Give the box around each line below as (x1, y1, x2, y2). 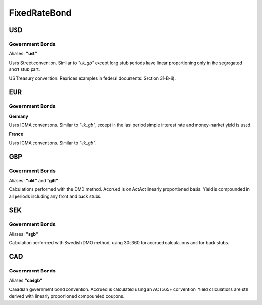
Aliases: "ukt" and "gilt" (9, 177, 59, 183)
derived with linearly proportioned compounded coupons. (9, 293, 125, 299)
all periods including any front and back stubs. (9, 193, 102, 199)
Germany (9, 113, 29, 119)
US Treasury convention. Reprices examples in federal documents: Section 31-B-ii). (9, 75, 176, 81)
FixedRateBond (9, 7, 72, 18)
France (9, 131, 24, 137)
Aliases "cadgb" (9, 277, 43, 284)
